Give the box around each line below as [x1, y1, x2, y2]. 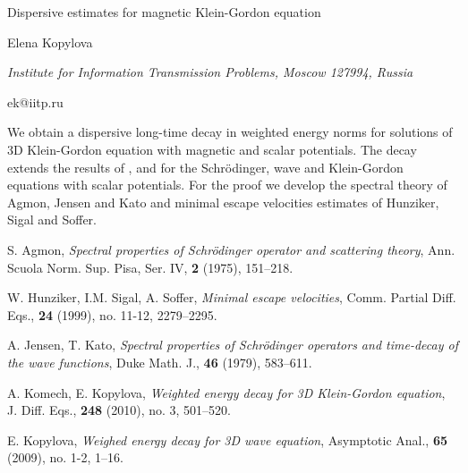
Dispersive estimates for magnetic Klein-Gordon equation [7, 3, 321, 21]
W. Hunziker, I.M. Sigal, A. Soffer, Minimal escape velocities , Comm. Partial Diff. [7, 288, 456, 307]
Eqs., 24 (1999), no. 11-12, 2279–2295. [7, 305, 217, 324]
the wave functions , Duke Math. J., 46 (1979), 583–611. [7, 352, 312, 371]
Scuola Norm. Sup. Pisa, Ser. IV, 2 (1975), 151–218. [7, 258, 294, 276]
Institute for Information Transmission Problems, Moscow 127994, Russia [7, 63, 413, 81]
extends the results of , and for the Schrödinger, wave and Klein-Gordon [7, 157, 404, 176]
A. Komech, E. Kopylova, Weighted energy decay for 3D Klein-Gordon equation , [7, 383, 446, 401]
